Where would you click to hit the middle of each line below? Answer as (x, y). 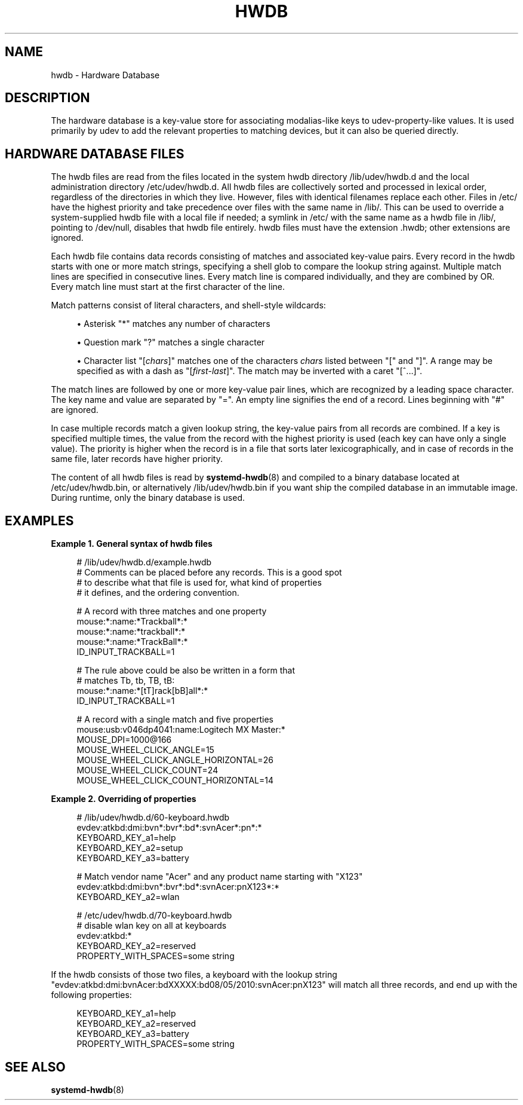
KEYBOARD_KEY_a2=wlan (128, 897)
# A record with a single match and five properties (175, 720)
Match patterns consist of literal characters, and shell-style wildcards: (188, 305)
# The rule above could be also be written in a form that (186, 671)
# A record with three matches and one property (172, 611)
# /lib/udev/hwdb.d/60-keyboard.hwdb (153, 818)
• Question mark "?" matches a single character (171, 342)
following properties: (91, 995)
